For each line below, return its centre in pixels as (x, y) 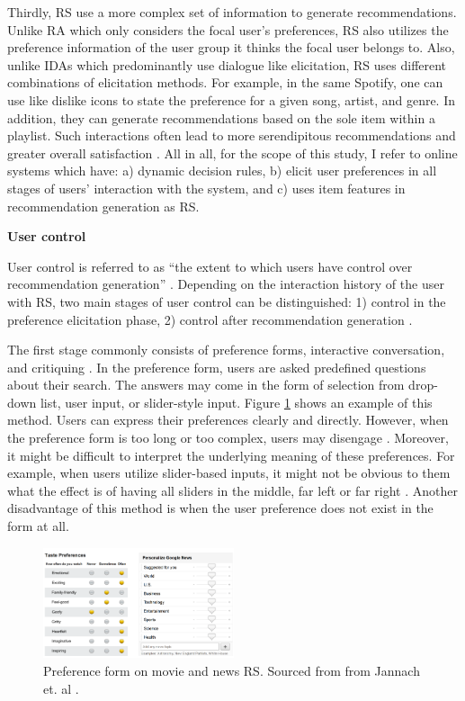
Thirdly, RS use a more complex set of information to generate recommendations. (232, 12)
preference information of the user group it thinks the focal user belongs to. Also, (231, 47)
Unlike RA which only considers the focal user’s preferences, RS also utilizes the (228, 29)
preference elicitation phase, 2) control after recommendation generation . (210, 319)
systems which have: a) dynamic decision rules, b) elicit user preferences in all (222, 171)
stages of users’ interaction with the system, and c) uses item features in (206, 188)
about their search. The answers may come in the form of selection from (206, 385)
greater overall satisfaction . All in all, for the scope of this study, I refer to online (232, 153)
